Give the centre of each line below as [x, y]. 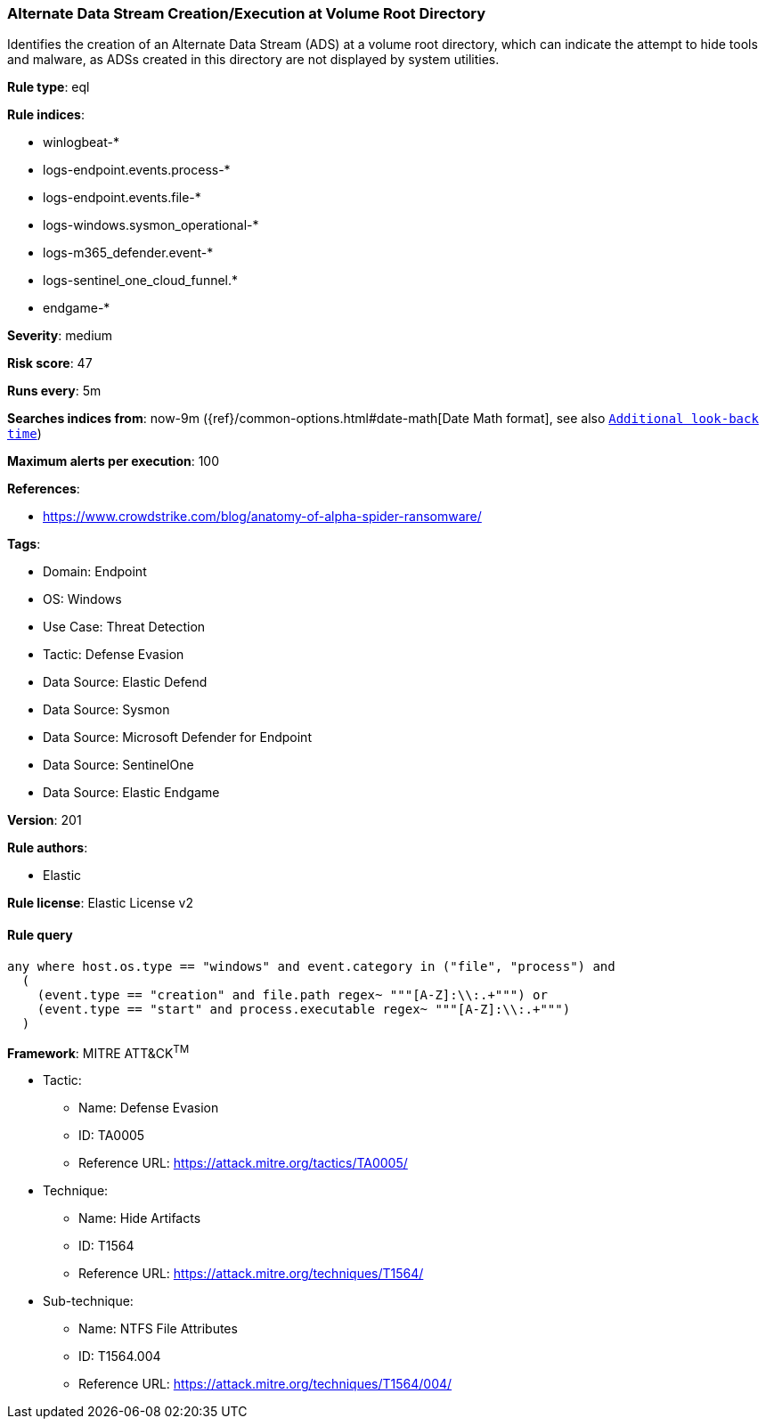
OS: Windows [82, 599]
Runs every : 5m [54, 391]
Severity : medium [60, 336]
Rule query [40, 934]
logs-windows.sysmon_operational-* [151, 225]
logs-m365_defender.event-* [128, 253]
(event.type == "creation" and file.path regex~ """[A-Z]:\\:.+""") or [292, 994]
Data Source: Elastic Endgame [131, 793]
